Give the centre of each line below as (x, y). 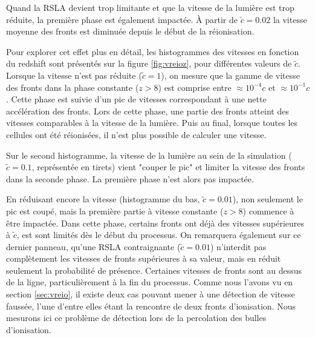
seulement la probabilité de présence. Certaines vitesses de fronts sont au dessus (154, 270)
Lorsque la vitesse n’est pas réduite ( (74, 75)
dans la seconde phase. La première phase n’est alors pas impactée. (130, 178)
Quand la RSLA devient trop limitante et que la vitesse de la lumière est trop (150, 7)
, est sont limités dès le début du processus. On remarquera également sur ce (159, 235)
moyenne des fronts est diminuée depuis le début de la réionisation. (130, 31)
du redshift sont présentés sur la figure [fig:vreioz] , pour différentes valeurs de (149, 63)
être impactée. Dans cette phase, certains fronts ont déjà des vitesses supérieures (155, 223)
